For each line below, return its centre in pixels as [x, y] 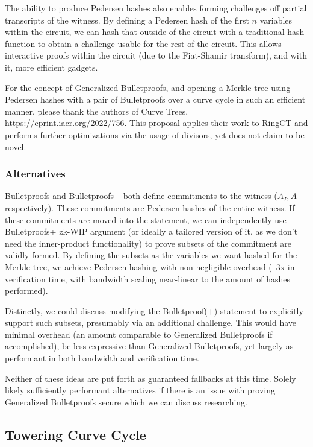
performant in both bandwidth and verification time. [102, 358]
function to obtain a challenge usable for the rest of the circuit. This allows [143, 43]
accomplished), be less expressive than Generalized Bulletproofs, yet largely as [149, 346]
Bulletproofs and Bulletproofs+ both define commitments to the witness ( [141, 196]
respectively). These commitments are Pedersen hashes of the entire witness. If [150, 207]
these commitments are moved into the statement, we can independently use [146, 219]
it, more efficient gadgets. [51, 67]
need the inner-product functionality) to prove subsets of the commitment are [148, 243]
